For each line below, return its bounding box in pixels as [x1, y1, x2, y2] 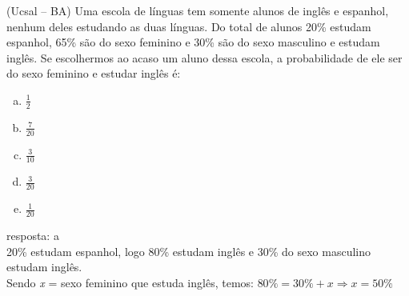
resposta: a [6, 227, 59, 244]
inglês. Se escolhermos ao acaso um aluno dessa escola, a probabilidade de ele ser [6, 49, 403, 66]
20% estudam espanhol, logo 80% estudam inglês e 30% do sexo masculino [6, 242, 371, 259]
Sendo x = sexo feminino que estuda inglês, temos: [6, 274, 254, 290]
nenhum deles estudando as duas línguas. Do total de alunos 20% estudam [6, 18, 371, 34]
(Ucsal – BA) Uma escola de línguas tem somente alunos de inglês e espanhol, [6, 2, 389, 18]
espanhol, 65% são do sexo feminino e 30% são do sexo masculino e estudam [6, 34, 380, 50]
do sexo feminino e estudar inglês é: [6, 65, 181, 82]
